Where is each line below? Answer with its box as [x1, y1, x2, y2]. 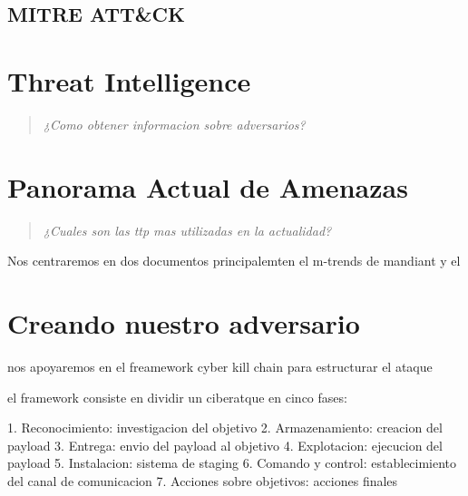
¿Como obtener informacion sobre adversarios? [43, 114, 306, 133]
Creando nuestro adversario [7, 305, 360, 341]
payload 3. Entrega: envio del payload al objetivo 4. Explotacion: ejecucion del [7, 435, 443, 454]
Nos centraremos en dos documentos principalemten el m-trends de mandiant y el [7, 251, 461, 270]
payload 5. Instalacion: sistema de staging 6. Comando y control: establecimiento [7, 453, 457, 472]
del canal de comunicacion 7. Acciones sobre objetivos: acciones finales [7, 471, 398, 490]
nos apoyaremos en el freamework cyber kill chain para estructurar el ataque [7, 356, 433, 375]
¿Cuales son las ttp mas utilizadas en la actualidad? [43, 220, 332, 239]
